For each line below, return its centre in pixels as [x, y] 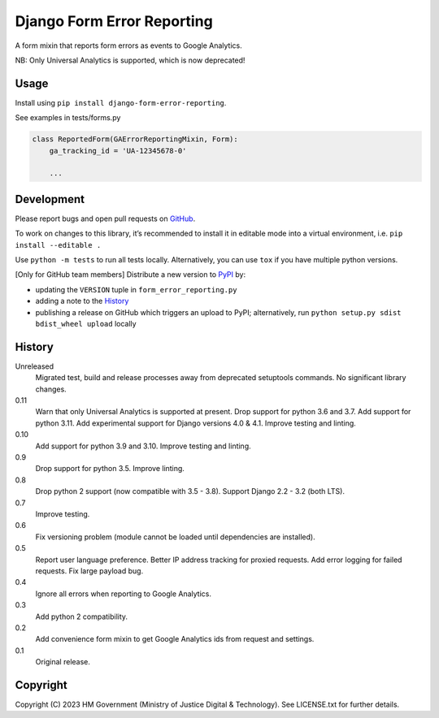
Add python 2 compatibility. [82, 616]
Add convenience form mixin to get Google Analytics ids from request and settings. [175, 639]
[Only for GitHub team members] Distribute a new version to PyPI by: [130, 275]
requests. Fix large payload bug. [89, 571]
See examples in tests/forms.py [68, 118]
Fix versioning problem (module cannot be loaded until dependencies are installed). [176, 537]
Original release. [63, 662]
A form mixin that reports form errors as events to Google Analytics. [129, 45]
